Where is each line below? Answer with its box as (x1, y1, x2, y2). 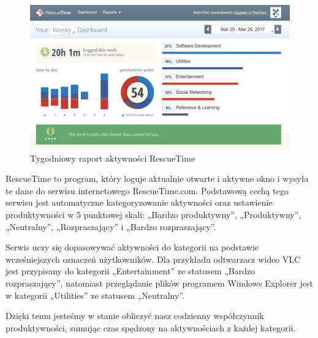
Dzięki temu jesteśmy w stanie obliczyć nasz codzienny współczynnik (6, 309, 264, 322)
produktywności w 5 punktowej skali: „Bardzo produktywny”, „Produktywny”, (6, 208, 301, 220)
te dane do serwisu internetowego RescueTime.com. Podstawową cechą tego (6, 184, 289, 197)
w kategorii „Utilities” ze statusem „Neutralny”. (6, 288, 184, 301)
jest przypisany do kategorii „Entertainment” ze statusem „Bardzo (6, 265, 256, 277)
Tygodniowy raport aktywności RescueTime (30, 151, 195, 164)
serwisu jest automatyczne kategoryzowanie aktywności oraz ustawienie (6, 196, 273, 209)
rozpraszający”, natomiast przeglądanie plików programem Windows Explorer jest (6, 276, 314, 289)
